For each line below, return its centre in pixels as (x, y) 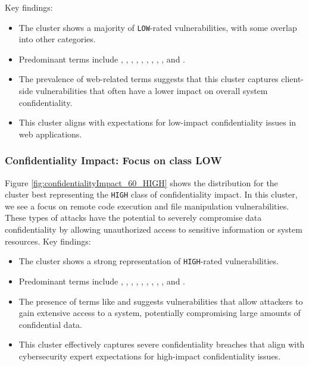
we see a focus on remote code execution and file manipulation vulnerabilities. (147, 206)
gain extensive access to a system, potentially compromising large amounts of (160, 313)
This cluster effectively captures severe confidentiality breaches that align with (162, 344)
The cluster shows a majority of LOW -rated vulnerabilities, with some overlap (158, 27)
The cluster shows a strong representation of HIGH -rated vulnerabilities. (149, 261)
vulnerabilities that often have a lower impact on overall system (152, 91)
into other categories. (57, 39)
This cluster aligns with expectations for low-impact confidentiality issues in (157, 122)
